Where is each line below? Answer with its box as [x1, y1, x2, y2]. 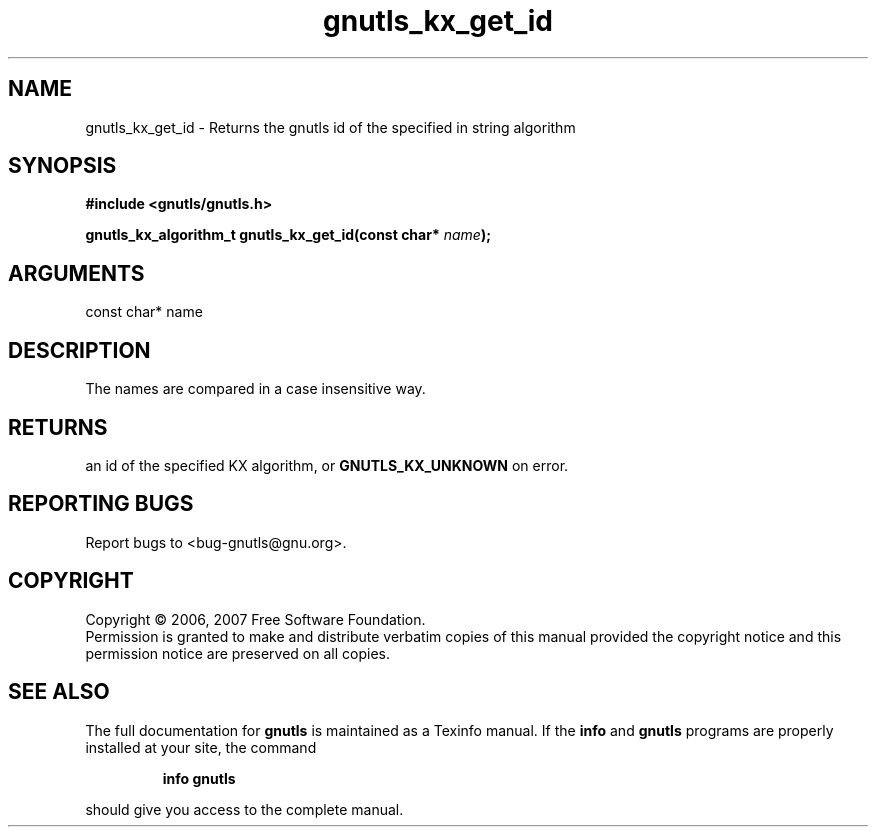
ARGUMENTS [8, 260, 145, 286]
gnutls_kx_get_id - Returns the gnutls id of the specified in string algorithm [85, 118, 576, 136]
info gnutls [162, 769, 236, 787]
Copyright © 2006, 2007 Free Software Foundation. [85, 610, 426, 628]
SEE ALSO [8, 679, 110, 705]
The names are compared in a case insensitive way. [85, 380, 426, 398]
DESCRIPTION [8, 337, 151, 363]
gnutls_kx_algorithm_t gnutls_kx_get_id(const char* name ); [85, 226, 491, 244]
